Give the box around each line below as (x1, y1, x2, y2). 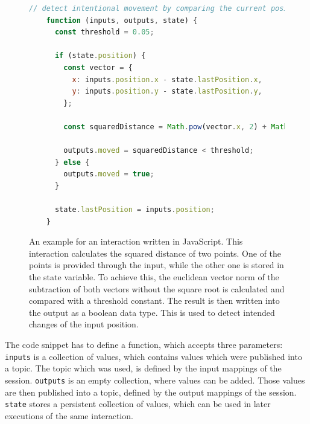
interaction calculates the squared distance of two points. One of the (29, 246, 282, 259)
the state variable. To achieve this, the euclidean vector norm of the (29, 271, 279, 283)
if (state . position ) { (54, 51, 146, 60)
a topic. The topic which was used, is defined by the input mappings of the (5, 362, 282, 374)
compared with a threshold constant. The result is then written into (29, 294, 280, 307)
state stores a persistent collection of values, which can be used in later (5, 397, 271, 410)
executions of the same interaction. (5, 409, 133, 422)
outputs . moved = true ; (63, 170, 154, 179)
